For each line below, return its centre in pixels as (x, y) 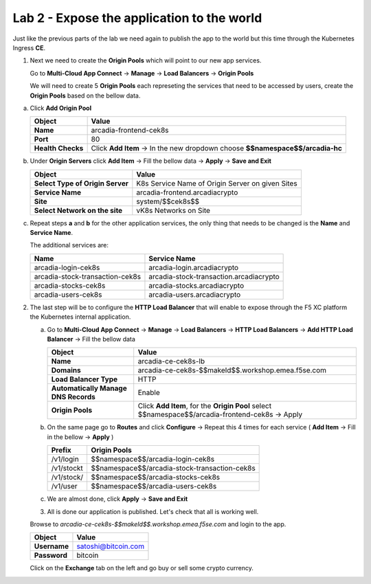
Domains (66, 370)
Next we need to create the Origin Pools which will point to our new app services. (146, 60)
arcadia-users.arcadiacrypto (195, 294)
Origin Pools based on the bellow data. (85, 96)
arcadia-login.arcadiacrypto (194, 267)
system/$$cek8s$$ (168, 201)
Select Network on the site (78, 210)
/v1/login (65, 459)
